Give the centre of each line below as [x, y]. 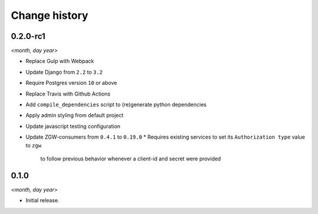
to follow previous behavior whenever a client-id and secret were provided [130, 159]
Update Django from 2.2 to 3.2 [64, 72]
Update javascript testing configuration [73, 126]
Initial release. [42, 200]
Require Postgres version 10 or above [71, 83]
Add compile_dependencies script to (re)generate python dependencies [116, 105]
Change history [49, 15]
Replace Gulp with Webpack [60, 61]
